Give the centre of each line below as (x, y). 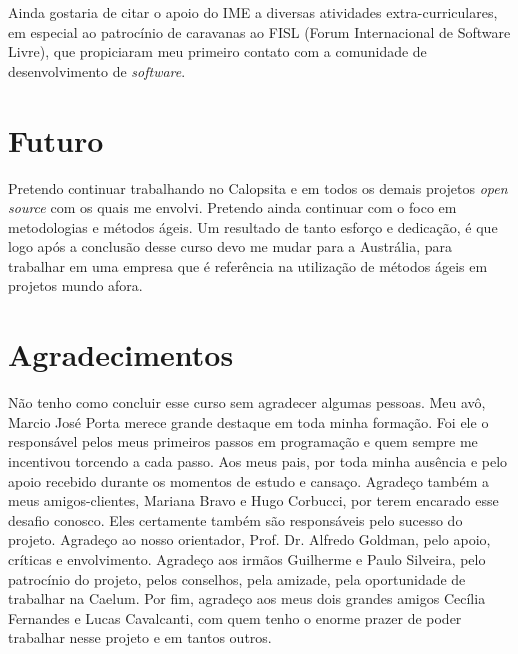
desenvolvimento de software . (97, 70)
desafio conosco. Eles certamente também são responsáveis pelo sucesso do (235, 519)
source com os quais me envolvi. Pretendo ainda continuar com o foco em (232, 207)
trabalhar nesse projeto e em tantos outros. (140, 637)
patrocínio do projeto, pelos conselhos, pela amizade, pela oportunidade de (237, 578)
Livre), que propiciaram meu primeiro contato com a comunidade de (217, 51)
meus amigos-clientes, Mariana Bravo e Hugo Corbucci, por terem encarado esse (253, 500)
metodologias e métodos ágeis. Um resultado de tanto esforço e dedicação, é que (253, 226)
